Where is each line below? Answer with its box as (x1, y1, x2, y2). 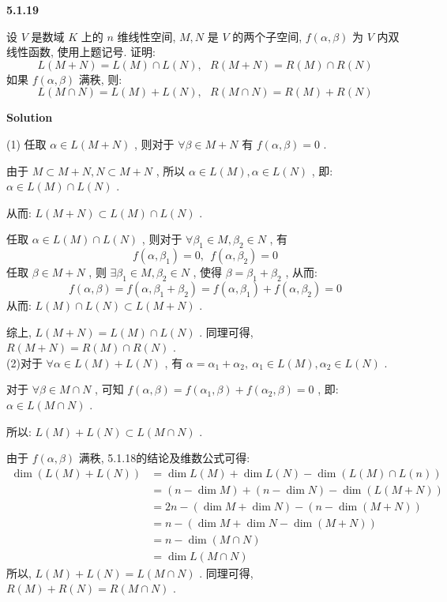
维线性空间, (117, 28, 176, 44)
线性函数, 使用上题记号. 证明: (6, 43, 156, 60)
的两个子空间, (232, 28, 302, 44)
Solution (6, 109, 53, 126)
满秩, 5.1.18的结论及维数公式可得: (78, 450, 250, 466)
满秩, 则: (78, 70, 122, 87)
